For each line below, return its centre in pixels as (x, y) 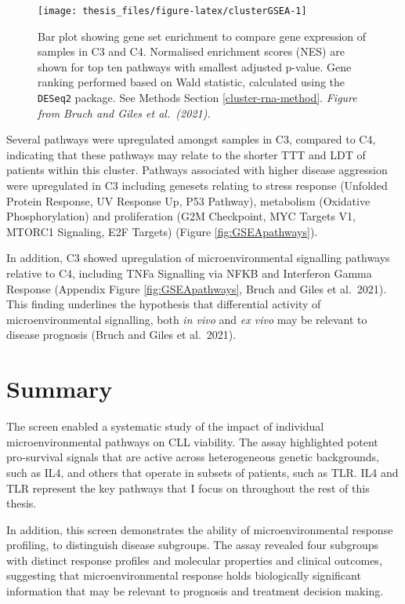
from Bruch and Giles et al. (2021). (124, 113)
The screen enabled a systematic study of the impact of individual (165, 426)
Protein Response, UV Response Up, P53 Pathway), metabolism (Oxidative (188, 200)
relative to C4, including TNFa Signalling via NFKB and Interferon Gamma (189, 273)
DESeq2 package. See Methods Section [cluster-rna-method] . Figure (197, 98)
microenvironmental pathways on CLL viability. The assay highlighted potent (192, 441)
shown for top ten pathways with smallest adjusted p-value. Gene (195, 66)
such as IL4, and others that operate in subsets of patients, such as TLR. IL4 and (202, 472)
